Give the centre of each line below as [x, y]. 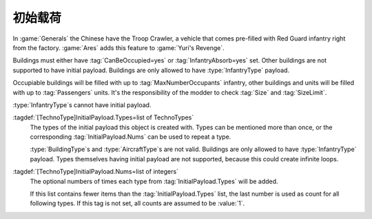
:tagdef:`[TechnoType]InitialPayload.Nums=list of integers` [96, 172]
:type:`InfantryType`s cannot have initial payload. [82, 105]
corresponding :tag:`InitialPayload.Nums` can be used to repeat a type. [131, 137]
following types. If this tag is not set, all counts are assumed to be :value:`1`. [137, 203]
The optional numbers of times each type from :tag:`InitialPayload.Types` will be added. [154, 181]
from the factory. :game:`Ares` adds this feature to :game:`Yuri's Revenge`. [118, 47]
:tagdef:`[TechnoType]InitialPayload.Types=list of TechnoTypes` [103, 117]
